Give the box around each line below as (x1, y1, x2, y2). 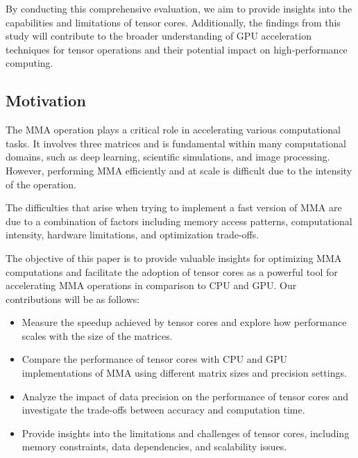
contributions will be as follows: (6, 291, 140, 306)
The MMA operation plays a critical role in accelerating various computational (6, 122, 341, 137)
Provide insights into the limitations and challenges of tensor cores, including (22, 425, 350, 440)
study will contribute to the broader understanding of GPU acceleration (6, 28, 312, 43)
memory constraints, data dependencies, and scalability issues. (22, 439, 287, 454)
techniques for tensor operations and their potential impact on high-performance (6, 42, 348, 56)
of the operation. (6, 177, 76, 191)
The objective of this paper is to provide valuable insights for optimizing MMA (6, 250, 342, 265)
